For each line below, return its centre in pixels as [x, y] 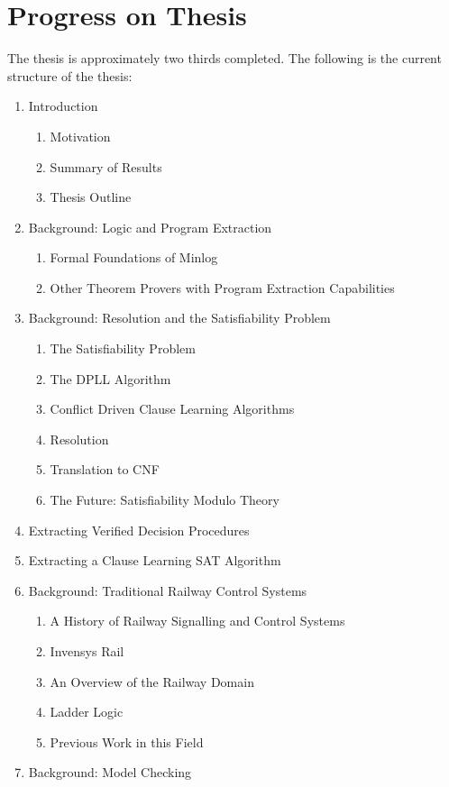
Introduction [63, 106]
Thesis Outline [91, 197]
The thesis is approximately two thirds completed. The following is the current [224, 58]
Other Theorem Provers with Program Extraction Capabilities [222, 287]
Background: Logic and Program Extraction [150, 227]
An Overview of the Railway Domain [152, 681]
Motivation [80, 136]
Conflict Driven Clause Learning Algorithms [172, 409]
